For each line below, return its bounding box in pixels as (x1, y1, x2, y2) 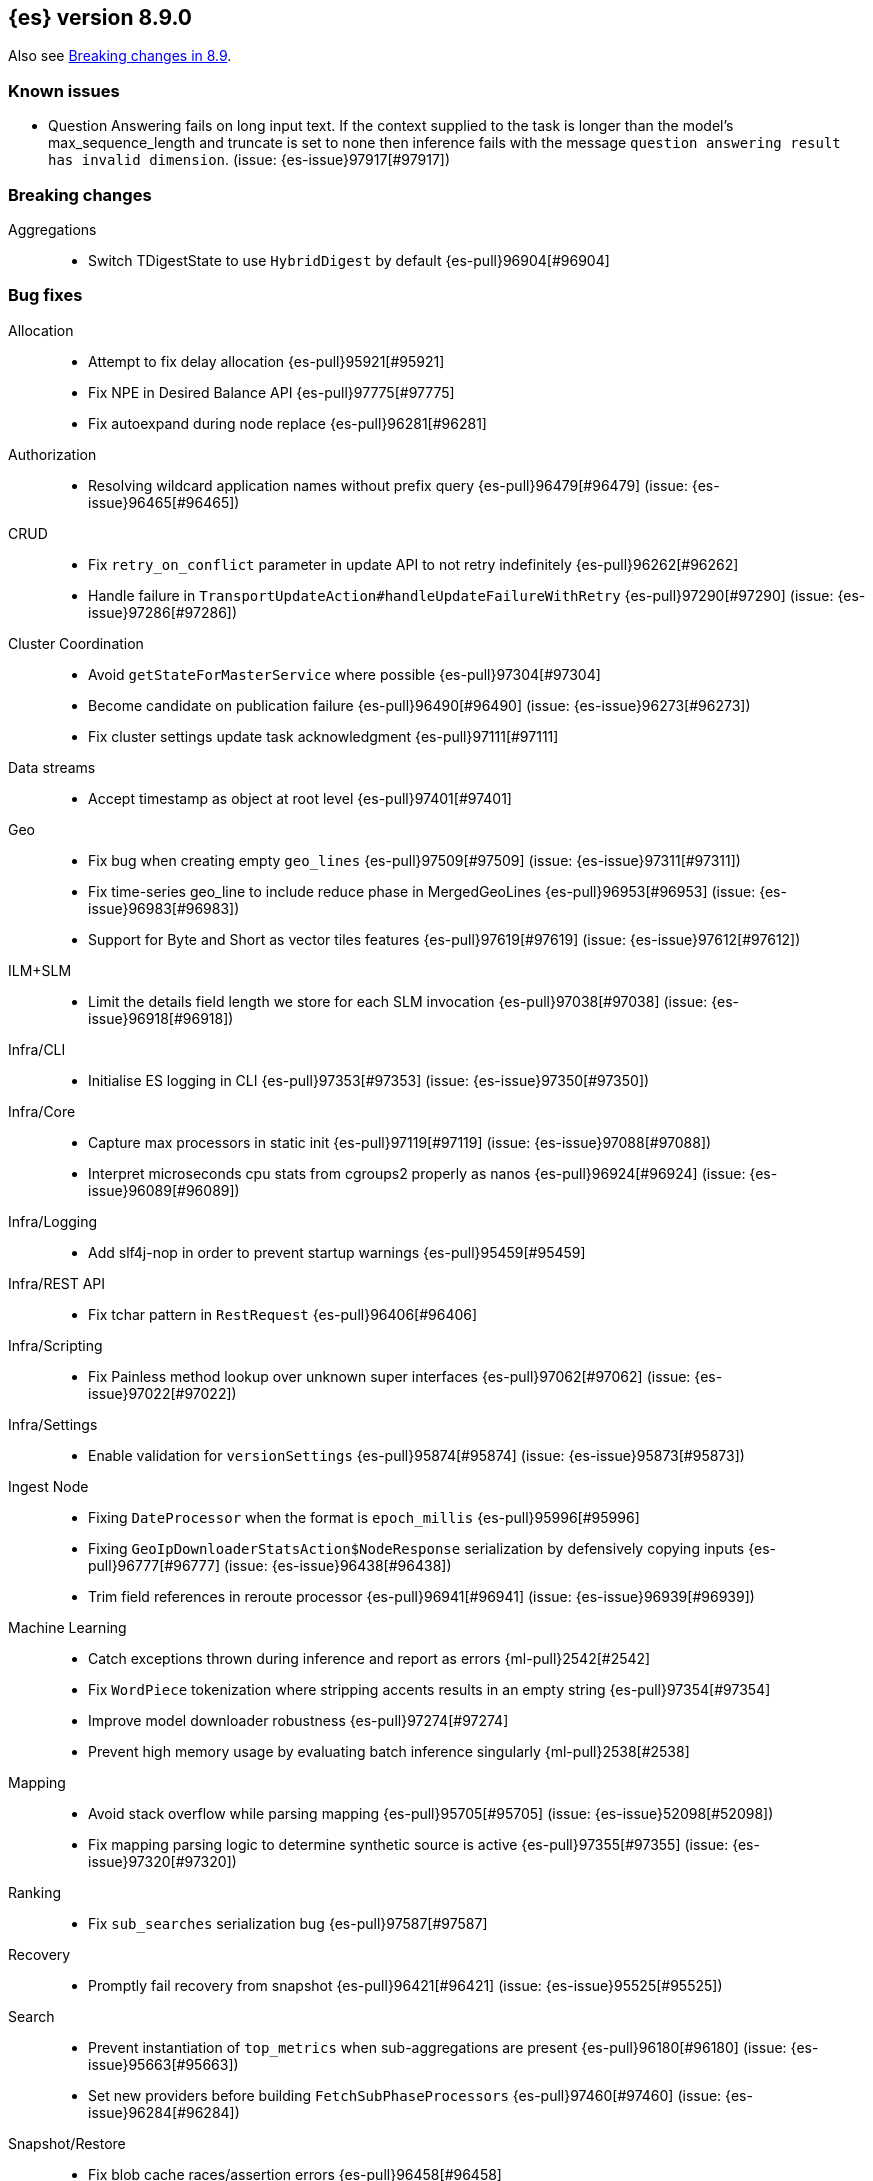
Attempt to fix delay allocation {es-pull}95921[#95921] (88, 352, 445, 370)
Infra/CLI (8, 1040, 66, 1058)
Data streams (8, 758, 96, 776)
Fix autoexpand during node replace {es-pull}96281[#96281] (88, 414, 487, 432)
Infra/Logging (8, 1212, 98, 1230)
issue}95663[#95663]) (88, 2055, 239, 2073)
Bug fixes (8, 285, 83, 306)
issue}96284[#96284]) (88, 2103, 240, 2121)
